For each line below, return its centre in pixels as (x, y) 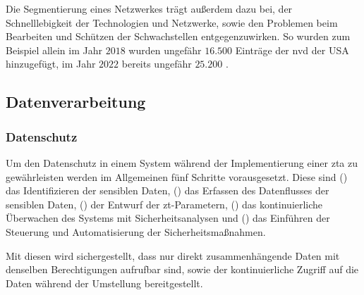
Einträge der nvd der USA (292, 50)
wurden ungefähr (165, 50)
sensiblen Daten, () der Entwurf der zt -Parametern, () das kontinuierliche (164, 204)
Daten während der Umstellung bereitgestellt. (104, 283)
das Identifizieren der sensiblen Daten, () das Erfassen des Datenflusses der (168, 190)
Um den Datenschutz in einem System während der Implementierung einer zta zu (182, 162)
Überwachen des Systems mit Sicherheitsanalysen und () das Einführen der (168, 218)
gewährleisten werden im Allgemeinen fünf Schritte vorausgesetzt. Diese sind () (177, 176)
